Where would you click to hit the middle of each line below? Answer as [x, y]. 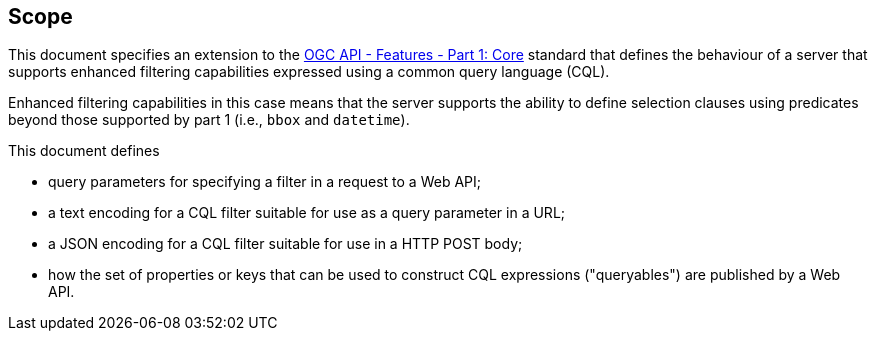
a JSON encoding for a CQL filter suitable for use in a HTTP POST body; [285, 244]
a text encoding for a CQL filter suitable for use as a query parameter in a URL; [307, 213]
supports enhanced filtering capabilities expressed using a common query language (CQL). [309, 72]
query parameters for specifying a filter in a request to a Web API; [264, 182]
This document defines [84, 151]
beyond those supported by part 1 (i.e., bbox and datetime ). [209, 120]
